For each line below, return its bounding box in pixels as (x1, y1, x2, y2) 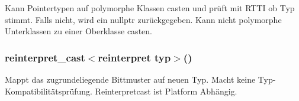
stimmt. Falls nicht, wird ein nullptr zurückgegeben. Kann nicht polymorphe (5, 13, 282, 25)
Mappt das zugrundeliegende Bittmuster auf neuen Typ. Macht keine (5, 73, 256, 85)
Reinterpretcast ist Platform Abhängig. (95, 84, 237, 97)
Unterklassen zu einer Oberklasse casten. (5, 25, 152, 37)
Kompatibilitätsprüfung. (5, 84, 92, 97)
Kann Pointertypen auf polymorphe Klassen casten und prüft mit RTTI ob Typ (5, 2, 295, 14)
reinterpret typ (98, 50, 171, 64)
